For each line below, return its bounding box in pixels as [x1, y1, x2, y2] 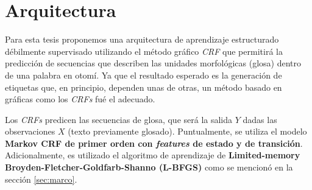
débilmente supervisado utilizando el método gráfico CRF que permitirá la [5, 44, 283, 57]
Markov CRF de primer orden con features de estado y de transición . [5, 136, 303, 149]
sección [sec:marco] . [5, 172, 77, 185]
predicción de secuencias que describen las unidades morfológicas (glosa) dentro [5, 57, 302, 69]
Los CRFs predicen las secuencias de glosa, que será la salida [5, 113, 233, 125]
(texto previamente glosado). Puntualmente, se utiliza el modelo [68, 125, 307, 138]
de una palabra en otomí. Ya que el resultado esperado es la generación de [5, 68, 282, 81]
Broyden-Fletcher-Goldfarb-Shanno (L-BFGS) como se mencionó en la [5, 161, 293, 174]
